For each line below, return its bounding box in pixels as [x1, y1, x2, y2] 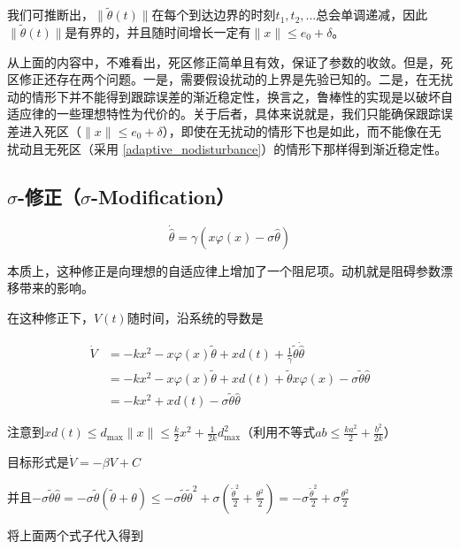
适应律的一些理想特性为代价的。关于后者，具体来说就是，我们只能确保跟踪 [7, 104, 441, 123]
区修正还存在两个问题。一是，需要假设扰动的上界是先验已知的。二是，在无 [7, 70, 441, 88]
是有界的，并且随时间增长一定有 [65, 23, 251, 42]
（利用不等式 [241, 423, 316, 441]
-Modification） [91, 182, 235, 210]
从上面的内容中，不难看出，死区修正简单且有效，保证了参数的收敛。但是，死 [7, 52, 453, 71]
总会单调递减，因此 [316, 5, 428, 24]
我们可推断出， [7, 5, 94, 24]
